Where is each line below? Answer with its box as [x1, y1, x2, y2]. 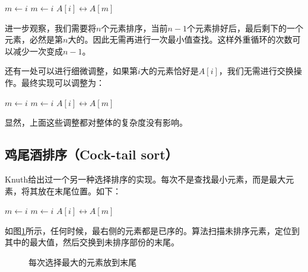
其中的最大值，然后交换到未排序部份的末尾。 [5, 236, 179, 248]
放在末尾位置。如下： [37, 184, 121, 197]
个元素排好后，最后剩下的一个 [186, 21, 303, 34]
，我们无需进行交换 [218, 65, 294, 77]
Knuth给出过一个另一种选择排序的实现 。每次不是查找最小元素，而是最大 [5, 172, 286, 185]
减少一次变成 [12, 44, 63, 57]
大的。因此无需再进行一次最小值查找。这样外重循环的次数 [68, 33, 293, 46]
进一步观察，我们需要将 [5, 21, 96, 34]
